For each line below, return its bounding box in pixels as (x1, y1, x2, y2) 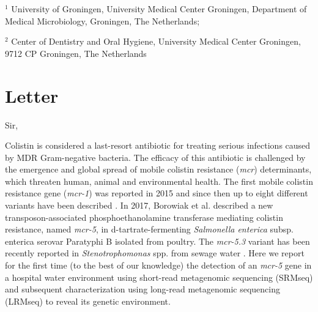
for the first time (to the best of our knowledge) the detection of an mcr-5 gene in (5, 259, 312, 272)
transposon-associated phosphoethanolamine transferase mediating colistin (5, 210, 283, 223)
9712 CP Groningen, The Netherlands (5, 46, 147, 59)
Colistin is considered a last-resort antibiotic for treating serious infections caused (5, 139, 311, 152)
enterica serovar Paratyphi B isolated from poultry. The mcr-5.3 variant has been (5, 234, 310, 247)
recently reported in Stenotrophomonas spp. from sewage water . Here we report (5, 247, 305, 259)
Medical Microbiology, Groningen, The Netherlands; (5, 14, 200, 27)
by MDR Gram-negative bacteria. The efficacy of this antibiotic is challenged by (5, 150, 306, 163)
